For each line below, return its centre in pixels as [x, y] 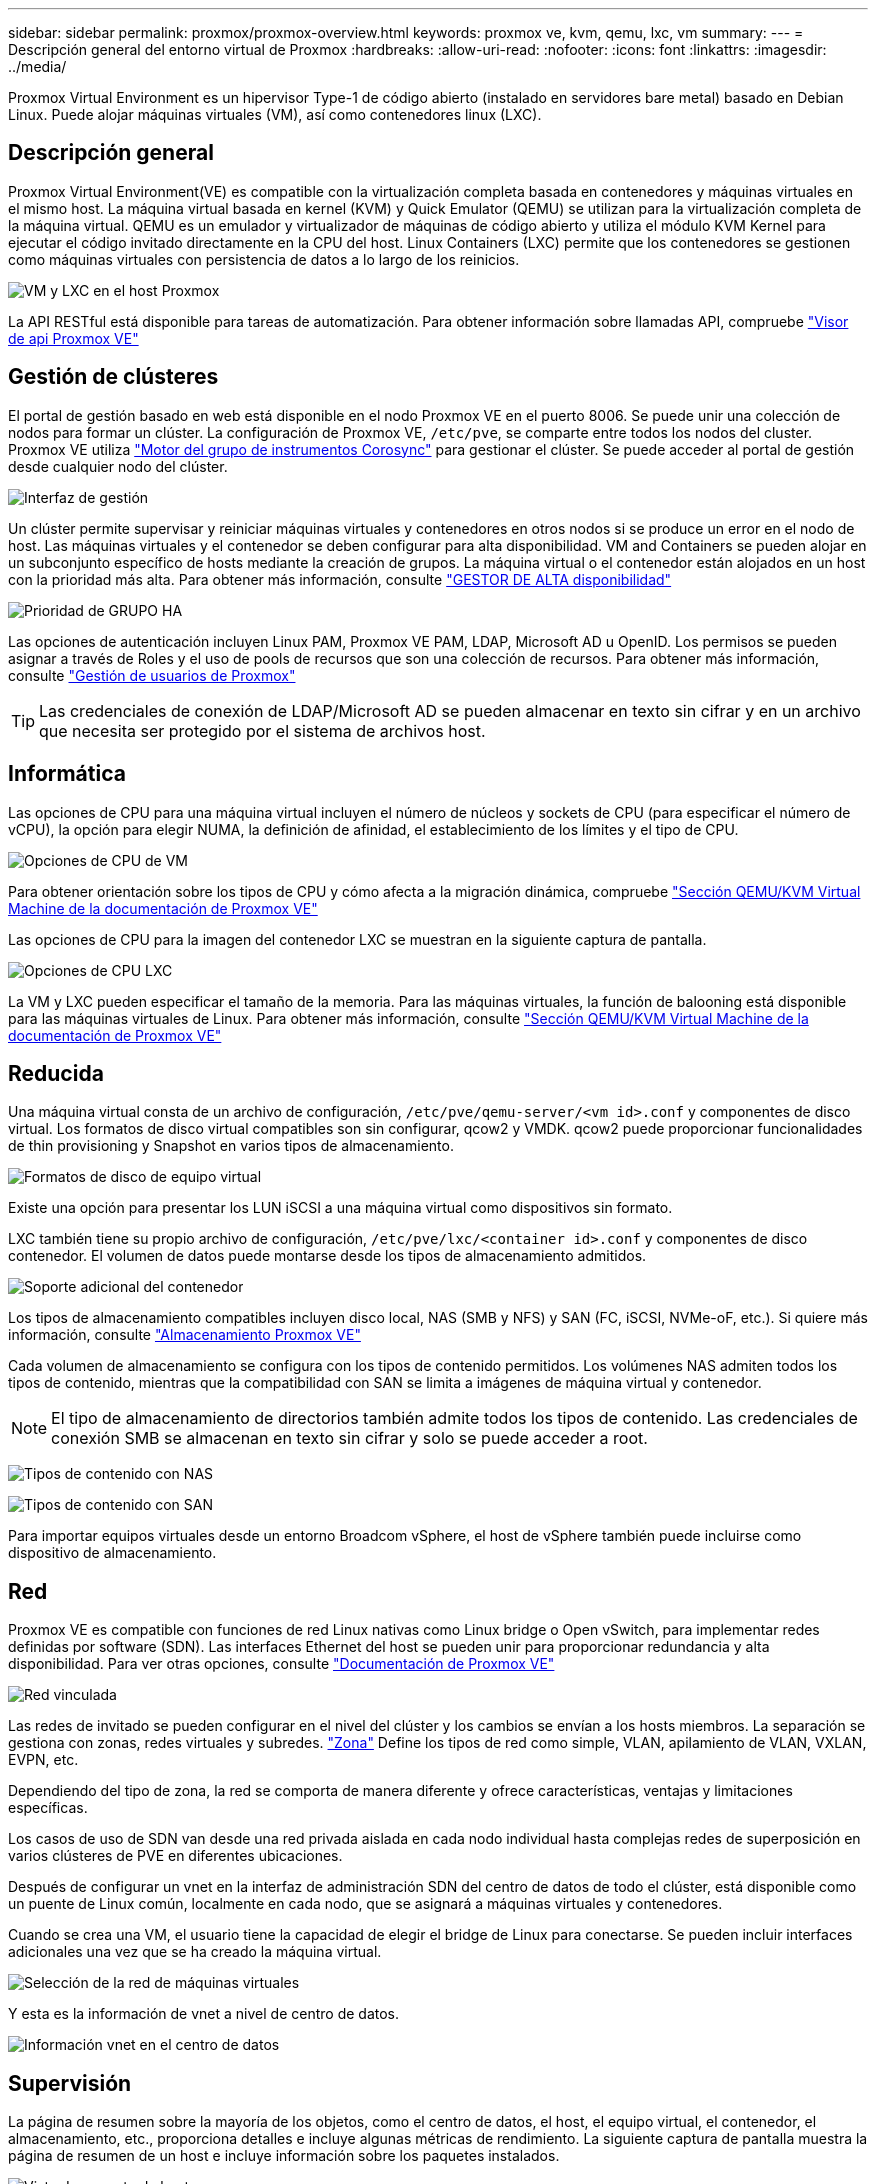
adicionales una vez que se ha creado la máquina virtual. [195, 1952]
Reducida [56, 1073]
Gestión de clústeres [113, 377]
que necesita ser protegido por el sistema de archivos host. [262, 730]
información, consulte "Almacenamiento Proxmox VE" [184, 1335]
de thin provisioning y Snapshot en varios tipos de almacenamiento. [231, 1146]
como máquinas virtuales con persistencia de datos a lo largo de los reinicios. [264, 259]
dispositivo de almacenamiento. [112, 1553]
